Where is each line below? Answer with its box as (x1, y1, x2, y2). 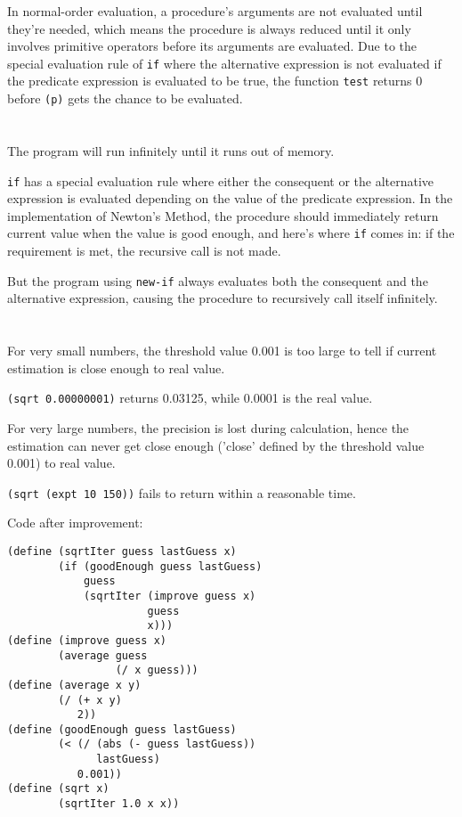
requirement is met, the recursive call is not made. (7, 241, 281, 260)
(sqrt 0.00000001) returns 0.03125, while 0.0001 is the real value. (7, 388, 373, 407)
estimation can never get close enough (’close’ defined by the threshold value (7, 436, 425, 454)
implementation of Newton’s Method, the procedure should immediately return (7, 206, 439, 225)
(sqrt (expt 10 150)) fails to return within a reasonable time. (7, 483, 356, 502)
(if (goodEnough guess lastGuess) (58, 560, 263, 573)
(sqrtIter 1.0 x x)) (58, 797, 180, 811)
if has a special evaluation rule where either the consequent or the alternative (7, 171, 434, 190)
